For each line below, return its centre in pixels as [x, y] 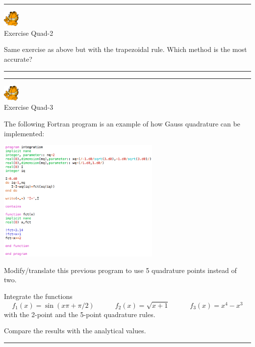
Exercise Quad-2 [29, 33]
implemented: [24, 133]
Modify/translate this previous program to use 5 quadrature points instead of [120, 270]
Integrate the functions [38, 296]
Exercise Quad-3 [29, 107]
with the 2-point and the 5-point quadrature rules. [80, 314]
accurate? [18, 59]
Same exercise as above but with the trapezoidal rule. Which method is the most [126, 49]
